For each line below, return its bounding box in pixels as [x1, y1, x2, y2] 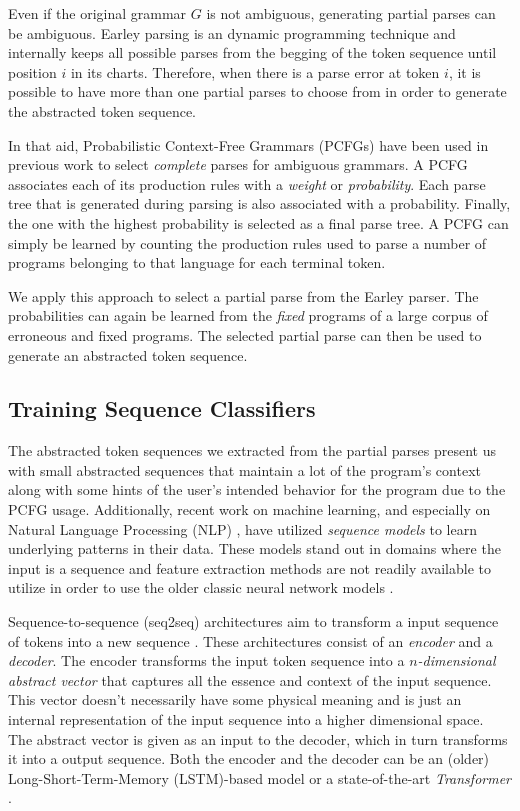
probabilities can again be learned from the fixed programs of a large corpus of [8, 305, 488, 326]
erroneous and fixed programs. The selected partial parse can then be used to [8, 324, 482, 345]
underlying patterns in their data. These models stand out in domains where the [8, 538, 501, 559]
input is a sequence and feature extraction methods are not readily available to [8, 557, 491, 578]
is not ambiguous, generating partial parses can [206, 3, 496, 23]
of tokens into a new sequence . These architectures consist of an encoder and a [8, 630, 493, 651]
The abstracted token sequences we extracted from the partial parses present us [8, 440, 496, 461]
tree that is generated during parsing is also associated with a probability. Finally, [8, 193, 511, 214]
